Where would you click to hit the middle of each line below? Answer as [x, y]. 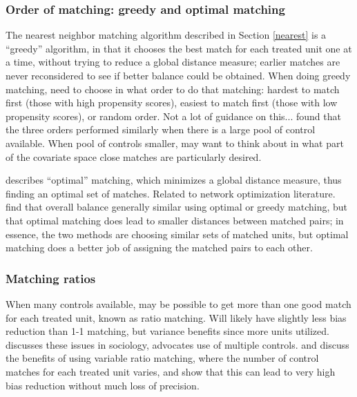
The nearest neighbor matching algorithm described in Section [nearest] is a [166, 35]
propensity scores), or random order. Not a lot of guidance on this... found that [173, 116]
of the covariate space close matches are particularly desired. [134, 156]
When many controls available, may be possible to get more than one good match [178, 303]
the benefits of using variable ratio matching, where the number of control [162, 358]
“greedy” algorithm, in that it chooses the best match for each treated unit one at [179, 48]
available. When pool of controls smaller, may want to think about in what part [175, 143]
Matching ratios [51, 278]
